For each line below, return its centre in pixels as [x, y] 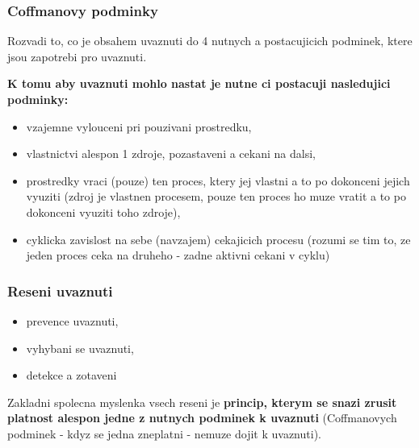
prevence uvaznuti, [72, 320]
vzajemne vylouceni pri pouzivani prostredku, [139, 126]
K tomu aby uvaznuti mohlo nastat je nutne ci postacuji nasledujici [199, 83]
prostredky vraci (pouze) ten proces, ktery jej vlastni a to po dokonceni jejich [218, 180]
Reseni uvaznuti [60, 290]
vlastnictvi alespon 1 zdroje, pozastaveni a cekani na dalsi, [171, 153]
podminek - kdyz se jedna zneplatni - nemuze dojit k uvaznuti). [164, 433]
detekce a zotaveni [71, 375]
